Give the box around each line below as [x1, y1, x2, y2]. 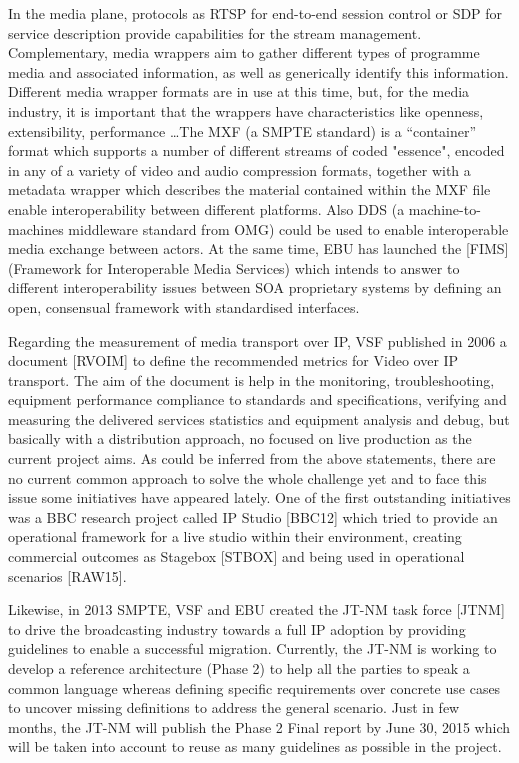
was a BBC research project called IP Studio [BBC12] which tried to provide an [8, 506, 498, 527]
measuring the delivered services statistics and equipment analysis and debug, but [8, 408, 510, 429]
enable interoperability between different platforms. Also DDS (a [8, 198, 405, 219]
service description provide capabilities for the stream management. [8, 22, 422, 43]
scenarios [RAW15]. [8, 565, 127, 586]
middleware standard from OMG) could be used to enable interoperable [68, 218, 509, 239]
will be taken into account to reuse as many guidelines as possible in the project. [8, 736, 502, 757]
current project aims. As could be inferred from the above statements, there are [8, 448, 496, 469]
